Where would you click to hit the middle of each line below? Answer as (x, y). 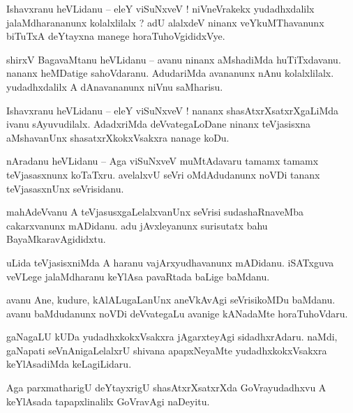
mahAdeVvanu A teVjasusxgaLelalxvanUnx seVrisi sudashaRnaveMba (155, 212)
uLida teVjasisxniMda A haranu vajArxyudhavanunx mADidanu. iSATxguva (170, 262)
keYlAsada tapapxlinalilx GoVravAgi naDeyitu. (108, 401)
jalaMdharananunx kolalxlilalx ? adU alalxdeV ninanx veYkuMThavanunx (165, 22)
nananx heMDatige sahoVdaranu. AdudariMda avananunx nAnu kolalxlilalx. (170, 73)
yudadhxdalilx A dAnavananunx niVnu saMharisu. (115, 86)
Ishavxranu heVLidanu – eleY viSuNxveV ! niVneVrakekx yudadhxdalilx (160, 8)
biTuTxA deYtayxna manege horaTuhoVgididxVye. (116, 36)
